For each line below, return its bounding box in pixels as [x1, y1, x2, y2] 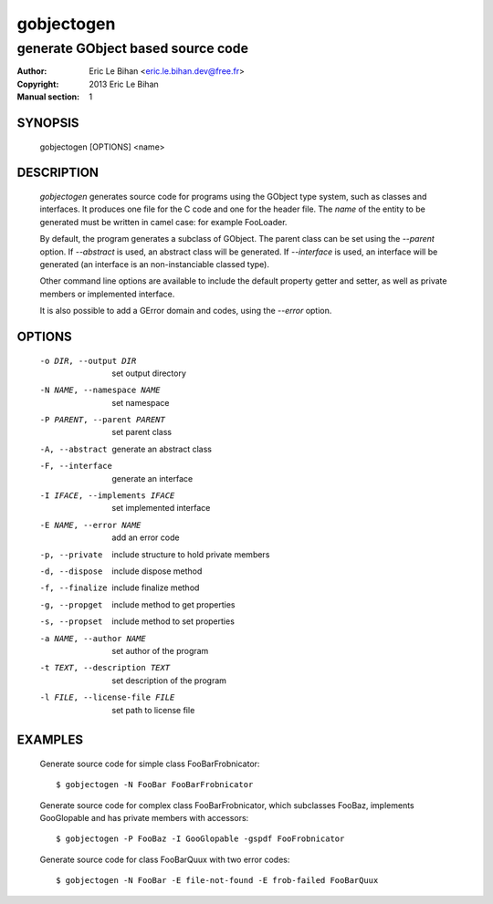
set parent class [111, 427, 173, 438]
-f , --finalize [39, 583, 109, 593]
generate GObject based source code [16, 40, 249, 57]
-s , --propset [39, 617, 103, 627]
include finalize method [111, 582, 200, 593]
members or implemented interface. [39, 288, 175, 299]
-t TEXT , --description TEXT [39, 662, 171, 673]
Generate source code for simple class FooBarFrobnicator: [39, 758, 260, 769]
